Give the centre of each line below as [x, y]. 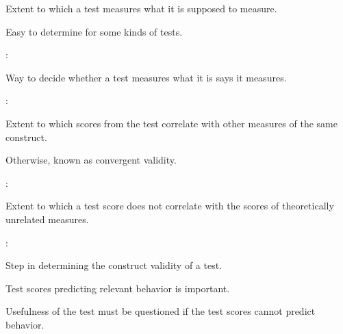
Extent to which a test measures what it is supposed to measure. [141, 8]
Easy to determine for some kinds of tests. [94, 31]
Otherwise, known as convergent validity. [91, 160]
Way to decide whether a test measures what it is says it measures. [146, 77]
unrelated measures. [47, 219]
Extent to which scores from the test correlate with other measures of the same [171, 123]
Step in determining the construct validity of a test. [114, 265]
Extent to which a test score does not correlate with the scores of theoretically [170, 206]
